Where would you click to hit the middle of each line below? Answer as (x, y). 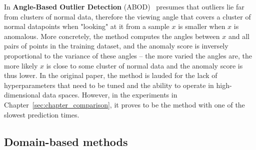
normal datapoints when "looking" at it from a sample (87, 26)
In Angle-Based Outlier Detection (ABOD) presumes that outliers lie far (124, 6)
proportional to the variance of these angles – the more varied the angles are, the (128, 55)
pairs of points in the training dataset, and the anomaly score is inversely (116, 46)
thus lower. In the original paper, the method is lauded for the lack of (111, 75)
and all (239, 36)
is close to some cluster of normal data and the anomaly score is (144, 65)
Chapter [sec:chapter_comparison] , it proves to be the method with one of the (124, 104)
